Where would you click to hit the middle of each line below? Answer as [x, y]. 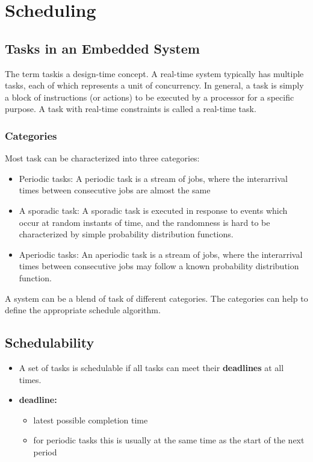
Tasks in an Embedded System [102, 48]
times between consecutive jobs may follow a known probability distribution [159, 266]
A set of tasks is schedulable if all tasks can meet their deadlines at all [151, 367]
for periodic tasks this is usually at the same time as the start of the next [169, 440]
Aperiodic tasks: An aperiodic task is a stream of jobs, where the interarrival [161, 254]
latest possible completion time [91, 420]
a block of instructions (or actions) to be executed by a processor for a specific [150, 97]
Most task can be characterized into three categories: [102, 158]
